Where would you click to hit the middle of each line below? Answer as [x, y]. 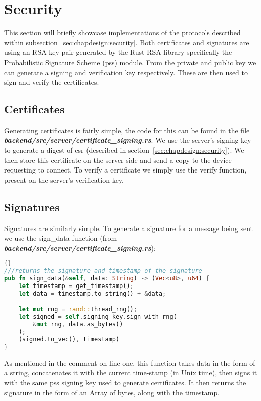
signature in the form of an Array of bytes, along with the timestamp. [112, 392]
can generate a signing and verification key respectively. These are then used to [126, 72]
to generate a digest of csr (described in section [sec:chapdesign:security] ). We [124, 150]
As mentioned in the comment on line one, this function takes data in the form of [130, 362]
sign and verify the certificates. [52, 82]
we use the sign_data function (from [61, 238]
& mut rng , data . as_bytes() [78, 325]
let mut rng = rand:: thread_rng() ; [78, 309]
